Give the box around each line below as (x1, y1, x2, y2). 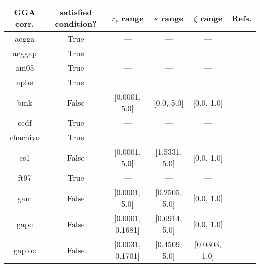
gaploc (13, 244, 36, 256)
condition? (55, 18, 97, 29)
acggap (12, 47, 37, 59)
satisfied (59, 6, 92, 18)
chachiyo (10, 131, 40, 143)
